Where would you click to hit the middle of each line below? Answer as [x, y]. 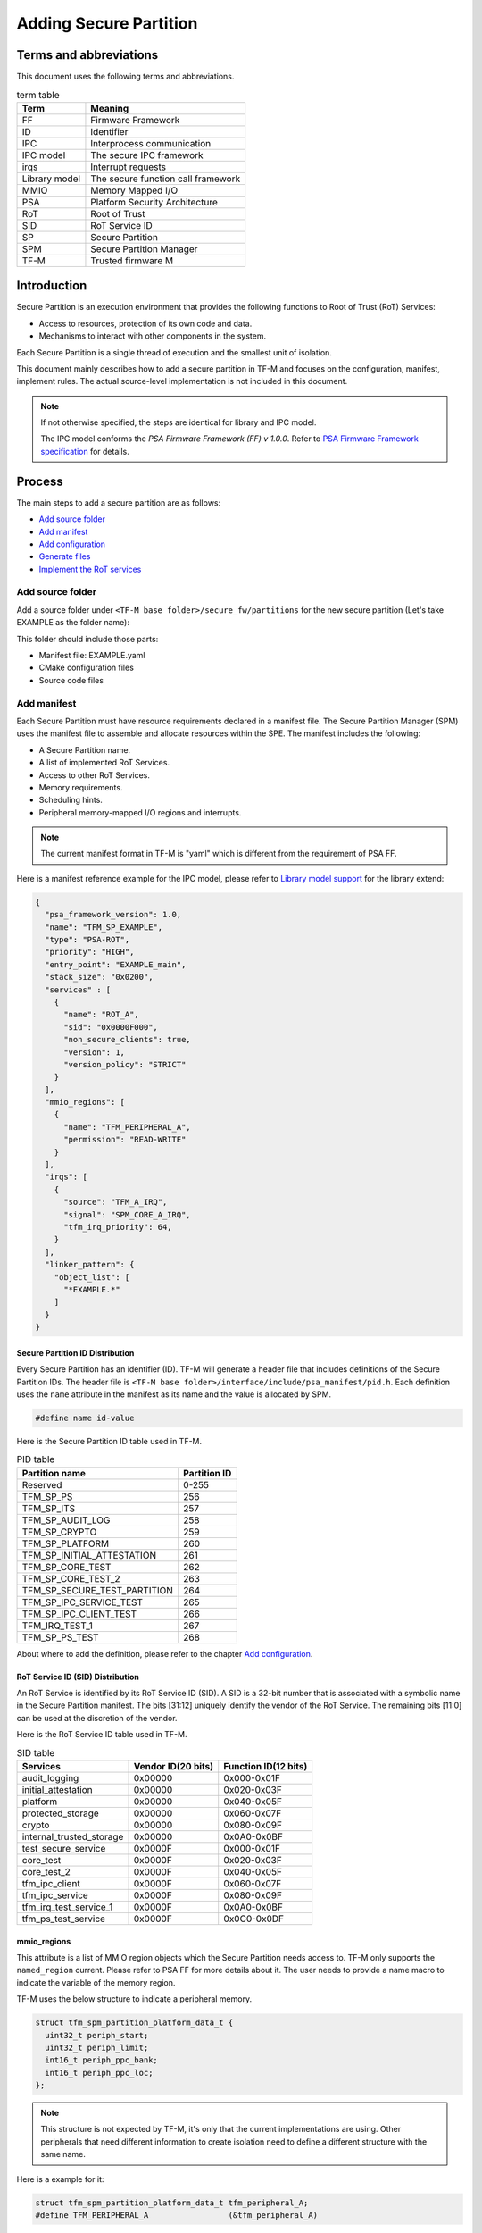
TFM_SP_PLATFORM [66, 1543]
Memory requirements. [81, 787]
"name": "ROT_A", [102, 1015]
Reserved [42, 1484]
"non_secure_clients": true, [127, 1040]
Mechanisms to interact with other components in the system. [153, 336]
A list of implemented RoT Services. [104, 763]
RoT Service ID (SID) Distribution [78, 1677]
